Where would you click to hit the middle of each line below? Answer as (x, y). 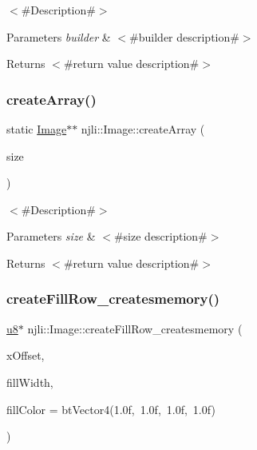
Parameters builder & (59, 36)
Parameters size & (51, 236)
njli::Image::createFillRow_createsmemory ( (135, 328)
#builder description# (184, 36)
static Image (37, 129)
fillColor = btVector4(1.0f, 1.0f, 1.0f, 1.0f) (111, 409)
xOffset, (26, 355)
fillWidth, (30, 382)
